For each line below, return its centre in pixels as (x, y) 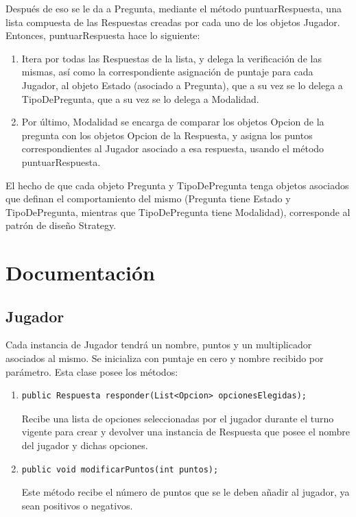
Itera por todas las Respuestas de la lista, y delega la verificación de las (171, 58)
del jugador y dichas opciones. (85, 445)
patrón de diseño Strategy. (61, 225)
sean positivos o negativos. (77, 505)
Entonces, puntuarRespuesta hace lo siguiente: (103, 35)
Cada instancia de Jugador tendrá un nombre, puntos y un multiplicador (159, 345)
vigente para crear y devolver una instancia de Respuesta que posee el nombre (186, 432)
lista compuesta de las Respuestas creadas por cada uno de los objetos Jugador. (173, 22)
